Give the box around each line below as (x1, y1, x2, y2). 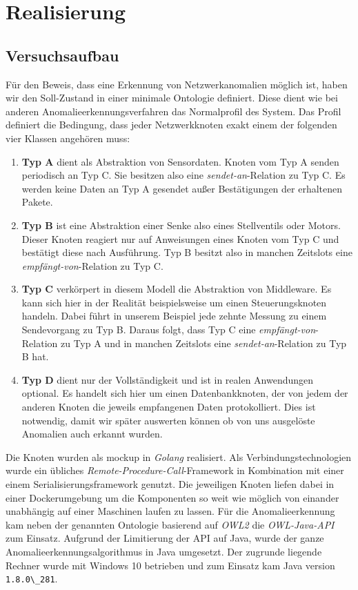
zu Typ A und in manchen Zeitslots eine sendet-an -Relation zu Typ (60, 335, 347, 350)
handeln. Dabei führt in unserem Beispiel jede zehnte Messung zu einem (21, 308, 327, 323)
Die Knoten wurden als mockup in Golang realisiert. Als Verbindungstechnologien (6, 449, 352, 464)
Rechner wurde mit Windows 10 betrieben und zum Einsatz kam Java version (6, 558, 335, 572)
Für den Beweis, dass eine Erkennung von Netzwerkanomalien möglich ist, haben (6, 77, 348, 91)
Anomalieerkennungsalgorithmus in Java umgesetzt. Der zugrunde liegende (6, 544, 322, 558)
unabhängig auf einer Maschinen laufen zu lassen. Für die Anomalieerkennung (6, 504, 335, 518)
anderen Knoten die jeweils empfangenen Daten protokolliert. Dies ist (21, 400, 316, 414)
